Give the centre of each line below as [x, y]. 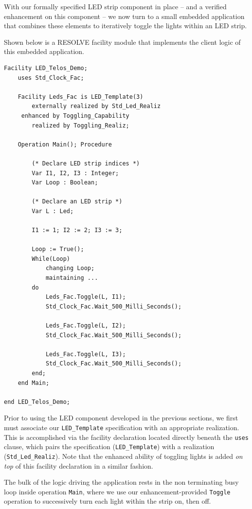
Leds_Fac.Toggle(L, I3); [86, 354]
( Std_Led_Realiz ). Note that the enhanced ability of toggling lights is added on [123, 456]
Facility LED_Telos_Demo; [46, 68]
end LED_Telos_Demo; [37, 402]
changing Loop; [70, 268]
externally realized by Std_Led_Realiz [96, 106]
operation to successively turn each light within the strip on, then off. [108, 501]
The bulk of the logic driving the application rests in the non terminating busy [121, 482]
